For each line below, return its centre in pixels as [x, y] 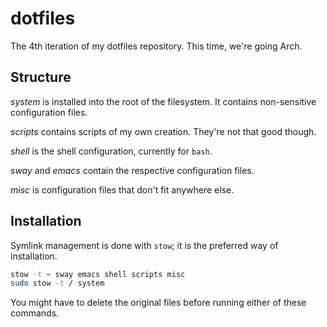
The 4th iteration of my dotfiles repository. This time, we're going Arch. [156, 46]
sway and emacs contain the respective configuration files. [132, 170]
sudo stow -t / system [57, 283]
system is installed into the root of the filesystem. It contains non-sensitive [163, 101]
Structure [41, 77]
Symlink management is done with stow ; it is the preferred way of [144, 245]
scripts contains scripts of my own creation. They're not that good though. [163, 131]
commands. [35, 313]
